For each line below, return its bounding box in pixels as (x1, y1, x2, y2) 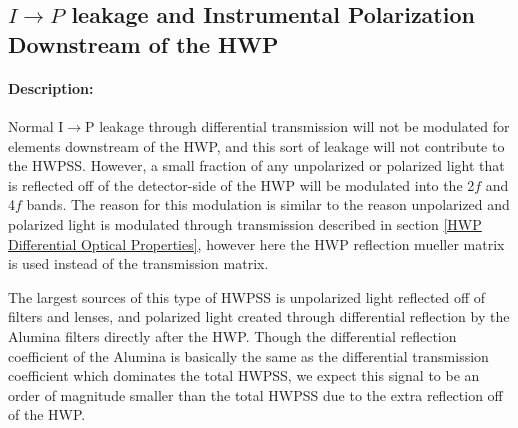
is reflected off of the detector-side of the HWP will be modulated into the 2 (8, 174, 475, 195)
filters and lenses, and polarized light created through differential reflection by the (8, 306, 510, 327)
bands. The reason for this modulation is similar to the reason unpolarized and (26, 194, 510, 215)
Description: (8, 77, 94, 98)
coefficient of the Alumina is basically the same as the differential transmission (8, 345, 489, 366)
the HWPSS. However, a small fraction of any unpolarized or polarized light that (8, 155, 505, 176)
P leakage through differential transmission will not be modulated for (85, 115, 510, 136)
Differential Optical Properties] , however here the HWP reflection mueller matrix (8, 233, 505, 254)
